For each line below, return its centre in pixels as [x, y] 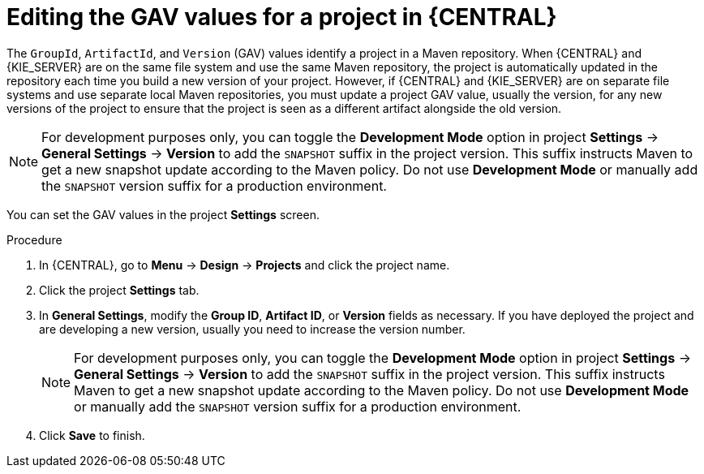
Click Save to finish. [92, 435]
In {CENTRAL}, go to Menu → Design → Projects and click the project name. [245, 265]
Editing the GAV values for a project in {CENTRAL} [282, 17]
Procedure [34, 239]
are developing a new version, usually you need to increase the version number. [252, 329]
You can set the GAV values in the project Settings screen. [163, 214]
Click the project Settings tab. [119, 290]
